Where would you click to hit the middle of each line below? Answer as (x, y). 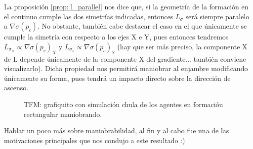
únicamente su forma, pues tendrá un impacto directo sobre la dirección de (117, 78)
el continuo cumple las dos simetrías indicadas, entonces (89, 16)
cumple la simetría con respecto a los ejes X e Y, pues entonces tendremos (116, 37)
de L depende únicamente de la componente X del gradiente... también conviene (125, 58)
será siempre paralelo (217, 16)
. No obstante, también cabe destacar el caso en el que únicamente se (142, 26)
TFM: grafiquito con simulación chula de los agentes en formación (124, 104)
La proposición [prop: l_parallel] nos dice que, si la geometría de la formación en (126, 6)
